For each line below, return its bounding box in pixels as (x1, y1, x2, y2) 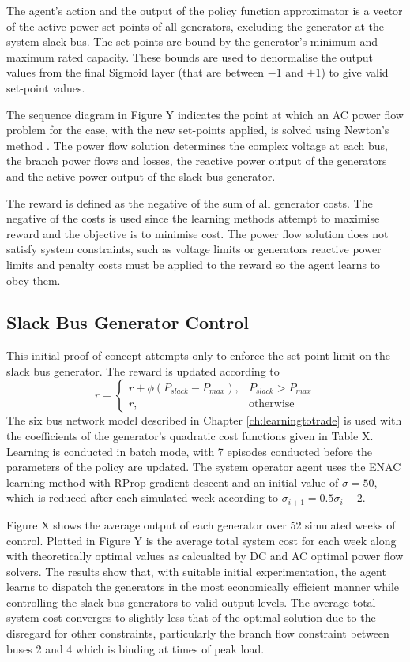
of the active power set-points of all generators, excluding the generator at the (6, 17, 384, 34)
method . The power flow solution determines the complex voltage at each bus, (6, 137, 388, 153)
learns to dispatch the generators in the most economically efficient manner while (6, 578, 400, 595)
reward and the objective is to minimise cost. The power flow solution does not (6, 225, 389, 241)
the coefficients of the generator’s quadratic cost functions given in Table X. (6, 428, 374, 444)
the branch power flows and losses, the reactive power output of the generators (6, 152, 387, 169)
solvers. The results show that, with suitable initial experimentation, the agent (6, 563, 386, 579)
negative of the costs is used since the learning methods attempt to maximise (6, 210, 380, 226)
